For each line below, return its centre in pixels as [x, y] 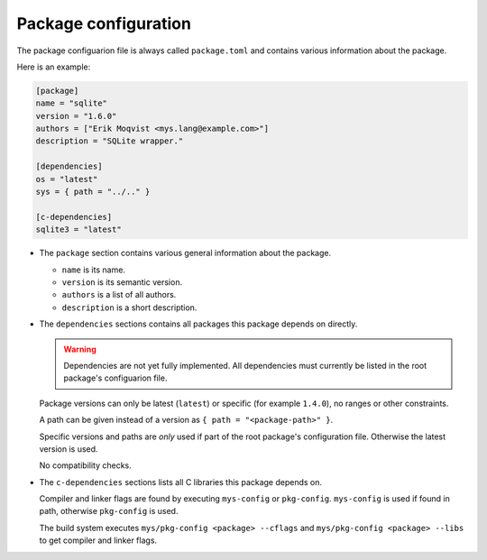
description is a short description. [129, 308]
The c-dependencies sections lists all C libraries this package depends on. [181, 482]
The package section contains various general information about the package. [185, 253]
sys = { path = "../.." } [93, 192]
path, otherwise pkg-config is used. [109, 511]
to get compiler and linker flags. [98, 540]
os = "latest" [67, 179]
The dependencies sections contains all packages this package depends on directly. [198, 324]
